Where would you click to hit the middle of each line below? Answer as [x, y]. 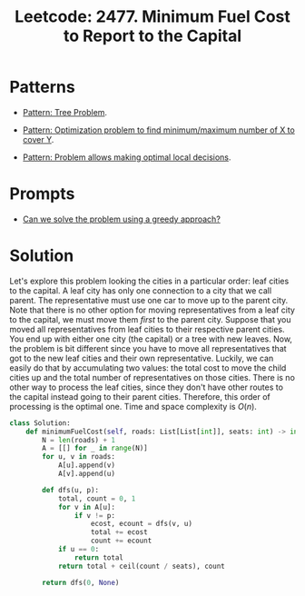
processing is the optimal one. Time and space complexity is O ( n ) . [133, 406]
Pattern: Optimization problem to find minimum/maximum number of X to [158, 130]
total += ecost [119, 532]
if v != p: [95, 515]
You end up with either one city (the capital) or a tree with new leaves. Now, [151, 339]
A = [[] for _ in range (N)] [95, 448]
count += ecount [121, 541]
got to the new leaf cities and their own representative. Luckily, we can [142, 358]
